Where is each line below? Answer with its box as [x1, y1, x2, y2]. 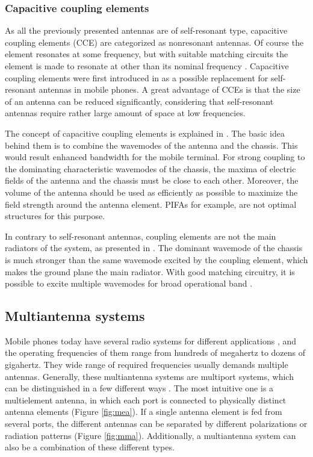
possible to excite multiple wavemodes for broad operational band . [5, 277, 253, 290]
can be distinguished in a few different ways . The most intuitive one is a [5, 382, 274, 394]
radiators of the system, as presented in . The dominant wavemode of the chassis [5, 241, 303, 254]
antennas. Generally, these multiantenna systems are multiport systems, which [5, 370, 294, 382]
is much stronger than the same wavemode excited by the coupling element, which [5, 253, 308, 266]
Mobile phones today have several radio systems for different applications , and [5, 334, 297, 347]
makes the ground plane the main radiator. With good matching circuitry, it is [5, 265, 295, 278]
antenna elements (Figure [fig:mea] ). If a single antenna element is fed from [5, 405, 282, 418]
